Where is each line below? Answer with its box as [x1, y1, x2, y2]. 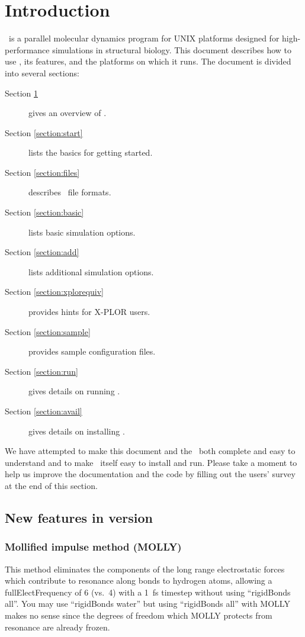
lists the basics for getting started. [28, 146, 153, 159]
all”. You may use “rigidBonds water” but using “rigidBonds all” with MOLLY [5, 597, 290, 610]
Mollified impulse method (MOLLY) [5, 539, 182, 554]
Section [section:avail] [5, 405, 82, 417]
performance [5, 43, 50, 56]
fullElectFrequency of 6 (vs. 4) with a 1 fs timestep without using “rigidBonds [5, 585, 291, 598]
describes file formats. [28, 186, 111, 198]
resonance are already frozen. [5, 620, 110, 633]
